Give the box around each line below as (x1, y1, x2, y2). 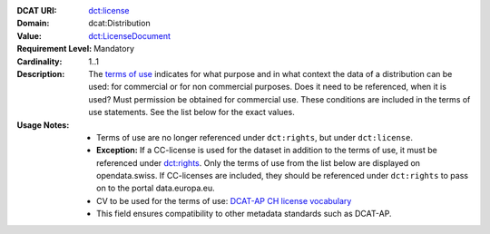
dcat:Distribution (88, 18, 151, 29)
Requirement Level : (16, 44, 93, 54)
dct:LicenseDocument (88, 30, 171, 41)
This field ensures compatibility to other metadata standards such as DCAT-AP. (96, 209, 392, 219)
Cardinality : (16, 55, 63, 67)
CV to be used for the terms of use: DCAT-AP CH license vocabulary (96, 195, 352, 206)
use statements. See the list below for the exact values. (88, 107, 295, 118)
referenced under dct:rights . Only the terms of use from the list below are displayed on (96, 157, 421, 168)
